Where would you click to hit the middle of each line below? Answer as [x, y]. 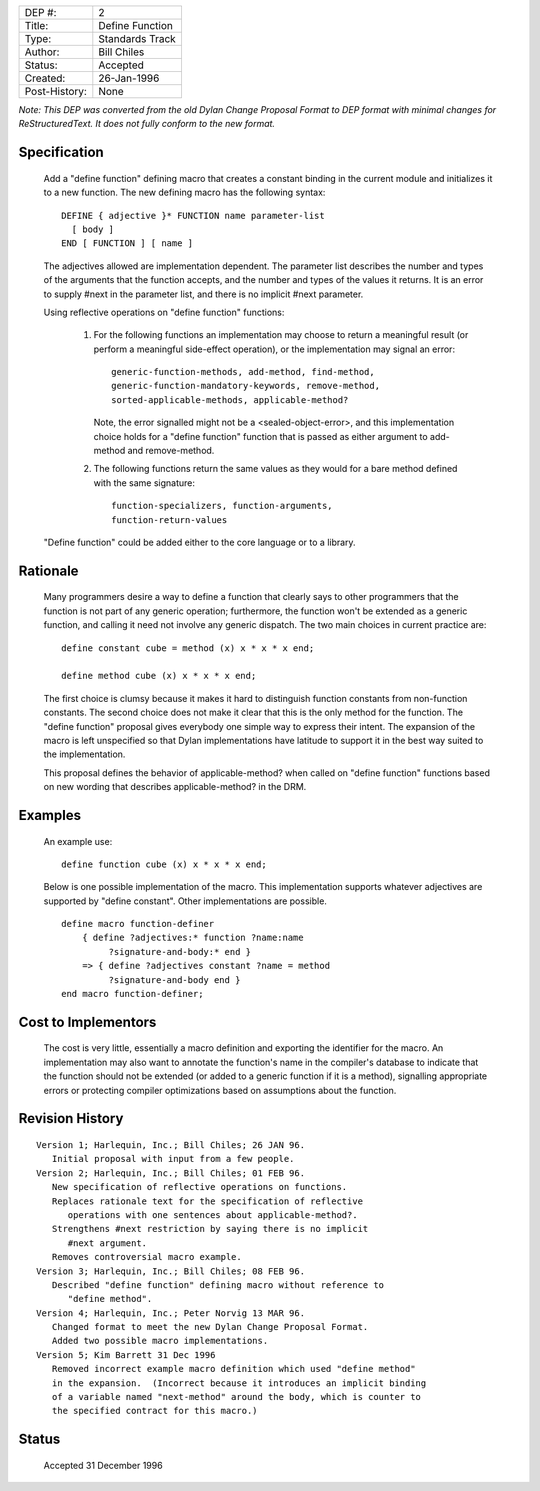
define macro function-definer [138, 924]
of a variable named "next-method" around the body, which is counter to [236, 1397]
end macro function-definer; [132, 994]
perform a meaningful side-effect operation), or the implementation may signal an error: [274, 349]
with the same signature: [144, 482]
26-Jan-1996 [129, 78]
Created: [45, 78]
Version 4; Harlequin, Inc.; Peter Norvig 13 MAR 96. [170, 1313]
